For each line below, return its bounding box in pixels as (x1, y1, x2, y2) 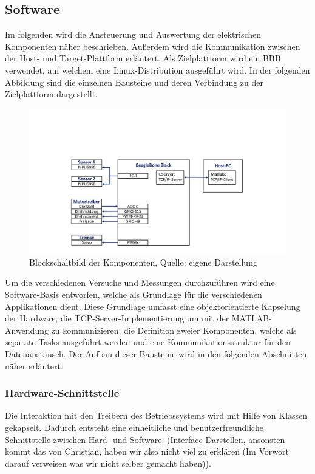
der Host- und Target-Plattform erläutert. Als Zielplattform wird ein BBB (5, 52, 281, 64)
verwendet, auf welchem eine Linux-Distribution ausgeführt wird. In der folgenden (5, 63, 310, 76)
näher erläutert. (5, 359, 63, 372)
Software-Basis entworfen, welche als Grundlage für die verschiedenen (5, 288, 262, 301)
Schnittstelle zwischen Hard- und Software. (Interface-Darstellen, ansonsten (5, 433, 285, 445)
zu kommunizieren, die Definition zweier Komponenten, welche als (51, 323, 297, 336)
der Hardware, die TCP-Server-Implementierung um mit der (5, 312, 229, 325)
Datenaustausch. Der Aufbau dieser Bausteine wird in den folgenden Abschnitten (5, 348, 307, 360)
